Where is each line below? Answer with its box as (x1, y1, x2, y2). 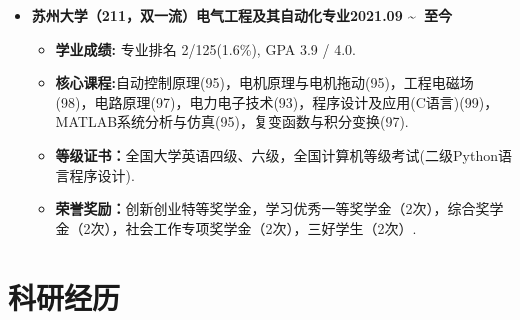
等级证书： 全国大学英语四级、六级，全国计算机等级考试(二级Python (55, 144, 498, 165)
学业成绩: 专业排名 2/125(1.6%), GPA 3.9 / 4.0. (55, 38, 356, 59)
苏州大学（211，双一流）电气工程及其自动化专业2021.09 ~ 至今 (31, 5, 452, 25)
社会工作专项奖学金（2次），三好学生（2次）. (125, 217, 417, 238)
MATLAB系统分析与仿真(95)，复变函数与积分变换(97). (55, 111, 409, 132)
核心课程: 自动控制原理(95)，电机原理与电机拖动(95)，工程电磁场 (55, 72, 474, 93)
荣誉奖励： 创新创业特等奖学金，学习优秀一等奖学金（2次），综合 (55, 198, 476, 219)
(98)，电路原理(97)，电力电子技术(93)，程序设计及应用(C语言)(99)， (55, 91, 499, 112)
